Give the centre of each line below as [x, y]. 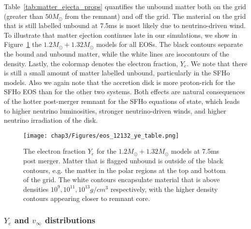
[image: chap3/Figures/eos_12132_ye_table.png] [101, 136]
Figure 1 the [23, 44]
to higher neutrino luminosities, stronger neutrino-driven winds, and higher [115, 110]
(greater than [23, 16]
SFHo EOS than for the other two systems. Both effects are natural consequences [125, 92]
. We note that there [217, 63]
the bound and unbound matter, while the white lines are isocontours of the [117, 53]
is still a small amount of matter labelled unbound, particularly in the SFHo [117, 73]
